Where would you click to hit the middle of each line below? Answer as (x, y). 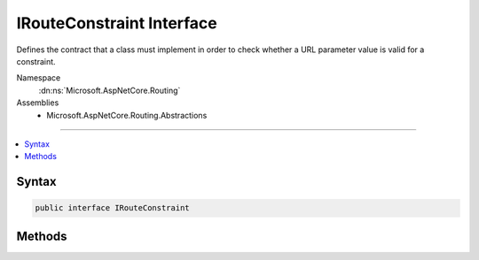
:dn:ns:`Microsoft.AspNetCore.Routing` (110, 90)
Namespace (39, 78)
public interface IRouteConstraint (112, 208)
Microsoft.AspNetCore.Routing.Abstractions (127, 115)
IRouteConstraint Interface (117, 23)
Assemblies (38, 103)
